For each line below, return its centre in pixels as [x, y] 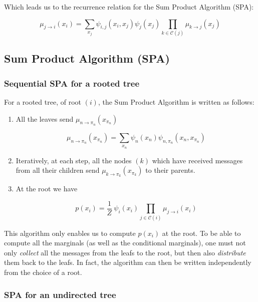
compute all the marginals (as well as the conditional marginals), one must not [125, 243]
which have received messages [197, 160]
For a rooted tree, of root [43, 101]
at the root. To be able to [201, 233]
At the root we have [47, 189]
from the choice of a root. [43, 272]
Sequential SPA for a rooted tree [72, 83]
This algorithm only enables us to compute [70, 233]
